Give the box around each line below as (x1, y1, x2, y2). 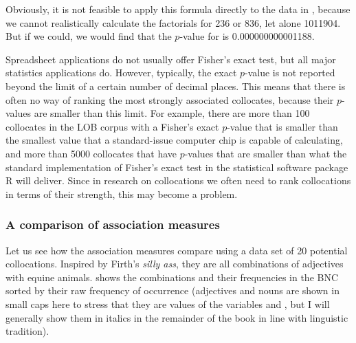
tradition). (5, 324, 49, 338)
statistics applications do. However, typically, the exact (5, 65, 237, 80)
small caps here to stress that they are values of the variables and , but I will (5, 296, 330, 311)
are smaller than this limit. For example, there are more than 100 (34, 106, 310, 120)
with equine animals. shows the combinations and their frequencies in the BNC (5, 269, 339, 284)
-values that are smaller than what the (184, 146, 347, 160)
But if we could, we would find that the (5, 29, 172, 43)
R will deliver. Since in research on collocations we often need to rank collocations (5, 173, 351, 188)
